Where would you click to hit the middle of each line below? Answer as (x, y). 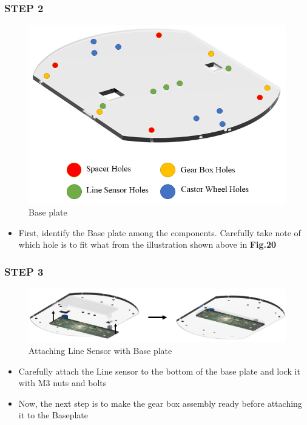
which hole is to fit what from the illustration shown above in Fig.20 (147, 244)
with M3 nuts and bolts (62, 383)
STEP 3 (24, 271)
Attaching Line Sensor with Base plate (100, 351)
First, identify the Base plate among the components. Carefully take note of (160, 232)
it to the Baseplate (53, 415)
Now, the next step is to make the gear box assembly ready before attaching (160, 403)
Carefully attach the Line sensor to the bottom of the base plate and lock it (159, 371)
